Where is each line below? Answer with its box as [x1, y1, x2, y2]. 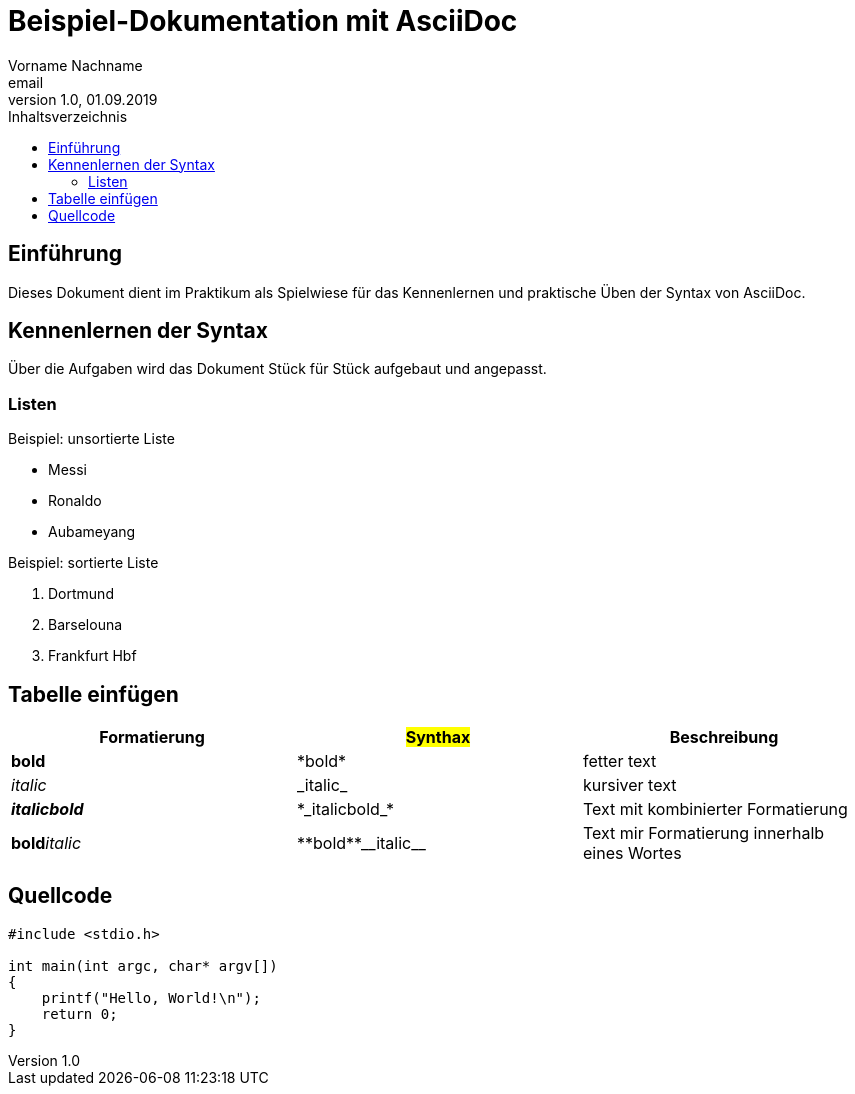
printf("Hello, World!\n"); [41, 989, 261, 1006]
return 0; [41, 1005, 118, 1022]
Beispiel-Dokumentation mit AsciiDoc [8, 4, 518, 38]
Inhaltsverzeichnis [8, 107, 128, 125]
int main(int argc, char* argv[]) [8, 957, 278, 974]
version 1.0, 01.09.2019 [8, 90, 158, 108]
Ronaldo [48, 492, 102, 510]
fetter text [582, 751, 657, 772]
